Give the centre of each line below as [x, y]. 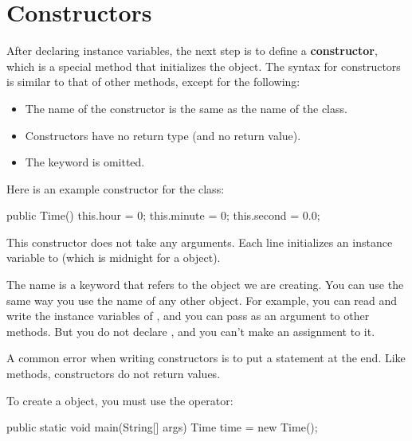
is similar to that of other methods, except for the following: [153, 82]
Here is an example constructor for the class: [116, 188]
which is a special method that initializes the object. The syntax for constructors [204, 66]
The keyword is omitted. [85, 162]
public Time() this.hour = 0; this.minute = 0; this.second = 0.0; [163, 215]
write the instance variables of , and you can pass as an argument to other [188, 316]
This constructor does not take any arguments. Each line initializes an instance [200, 242]
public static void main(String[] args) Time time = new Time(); [162, 427]
